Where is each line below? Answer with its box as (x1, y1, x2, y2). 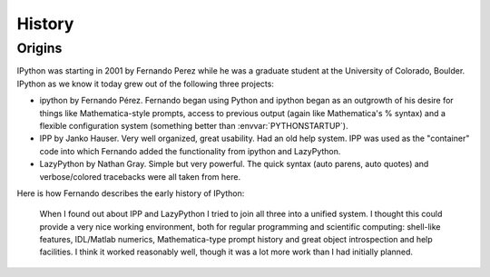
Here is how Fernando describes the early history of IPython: (16, 187, 245, 199)
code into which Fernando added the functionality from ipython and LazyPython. (39, 145, 341, 156)
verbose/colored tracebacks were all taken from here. (39, 171, 240, 182)
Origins (16, 40, 63, 56)
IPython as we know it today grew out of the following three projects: (16, 78, 274, 89)
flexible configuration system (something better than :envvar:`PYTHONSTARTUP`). (39, 120, 348, 131)
